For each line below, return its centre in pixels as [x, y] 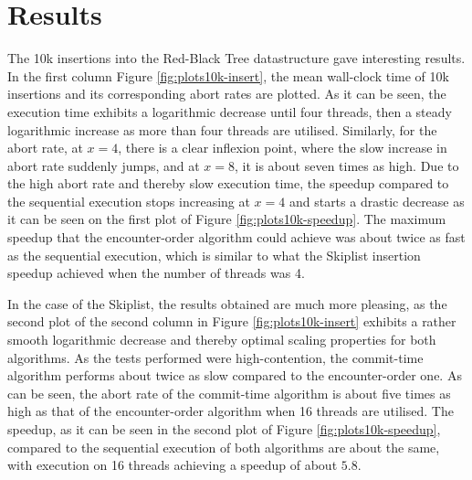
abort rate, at [45, 148]
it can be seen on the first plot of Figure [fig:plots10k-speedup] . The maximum [227, 219]
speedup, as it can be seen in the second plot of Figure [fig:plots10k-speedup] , [224, 429]
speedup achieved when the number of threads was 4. [156, 273]
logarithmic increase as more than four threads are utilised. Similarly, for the [222, 129]
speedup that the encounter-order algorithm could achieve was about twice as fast [236, 237]
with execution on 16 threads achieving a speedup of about [173, 465]
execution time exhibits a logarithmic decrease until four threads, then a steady [230, 111]
